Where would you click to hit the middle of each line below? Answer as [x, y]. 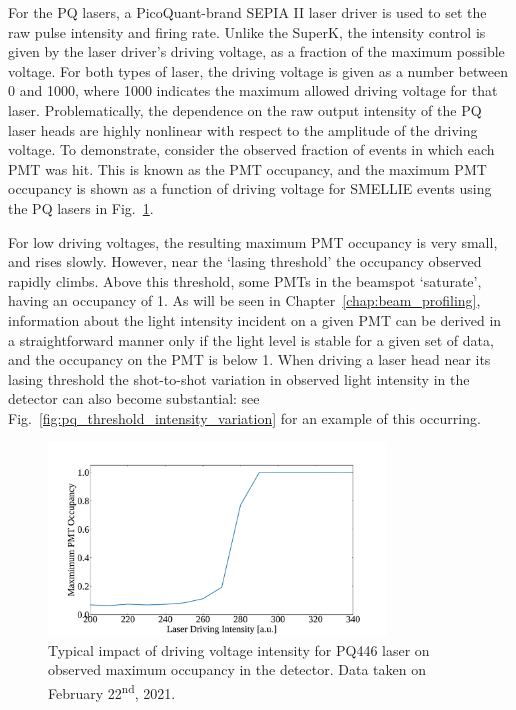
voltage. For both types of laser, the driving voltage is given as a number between [258, 70]
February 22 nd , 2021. [112, 691]
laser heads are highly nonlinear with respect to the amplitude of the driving [243, 129]
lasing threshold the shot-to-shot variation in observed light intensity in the [239, 378]
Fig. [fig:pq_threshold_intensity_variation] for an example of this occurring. [244, 417]
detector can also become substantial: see [134, 398]
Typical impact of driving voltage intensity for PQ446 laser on [239, 649]
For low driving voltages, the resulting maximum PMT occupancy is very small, [253, 241]
